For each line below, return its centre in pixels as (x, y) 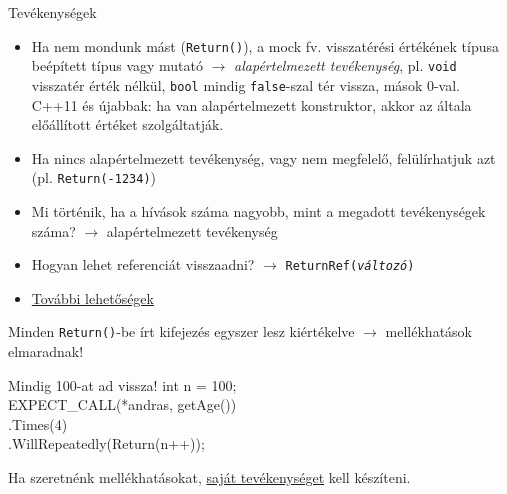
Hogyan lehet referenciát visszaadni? (143, 264)
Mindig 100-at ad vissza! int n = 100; (122, 384)
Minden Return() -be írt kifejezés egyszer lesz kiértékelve (181, 331)
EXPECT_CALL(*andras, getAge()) (122, 404)
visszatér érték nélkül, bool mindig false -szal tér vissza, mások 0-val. (245, 84)
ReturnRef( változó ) (350, 266)
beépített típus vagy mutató (117, 65)
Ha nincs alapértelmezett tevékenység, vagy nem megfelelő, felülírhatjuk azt (263, 157)
